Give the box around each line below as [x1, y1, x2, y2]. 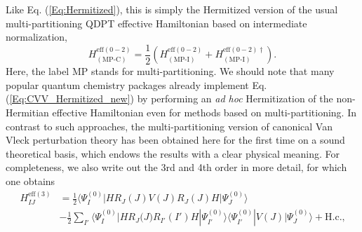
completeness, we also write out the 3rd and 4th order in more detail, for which [6, 160, 347, 175]
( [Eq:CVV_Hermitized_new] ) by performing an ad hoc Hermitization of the [6, 91, 333, 106]
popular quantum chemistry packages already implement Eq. [6, 77, 267, 92]
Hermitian [6, 105, 49, 120]
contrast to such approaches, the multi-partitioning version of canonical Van [6, 118, 333, 133]
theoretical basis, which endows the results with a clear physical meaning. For [6, 146, 340, 161]
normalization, [6, 29, 67, 44]
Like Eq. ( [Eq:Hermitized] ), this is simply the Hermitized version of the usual [6, 2, 338, 16]
